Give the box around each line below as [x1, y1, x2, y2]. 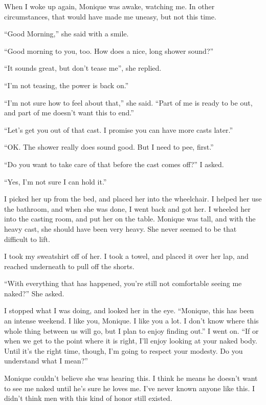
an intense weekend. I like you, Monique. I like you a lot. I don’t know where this [4, 315, 259, 326]
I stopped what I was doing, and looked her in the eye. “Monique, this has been [4, 305, 254, 316]
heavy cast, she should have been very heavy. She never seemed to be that [4, 223, 237, 234]
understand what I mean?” [4, 355, 88, 366]
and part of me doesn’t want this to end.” [4, 107, 134, 118]
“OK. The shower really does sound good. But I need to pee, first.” [4, 141, 214, 152]
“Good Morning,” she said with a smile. [4, 28, 129, 39]
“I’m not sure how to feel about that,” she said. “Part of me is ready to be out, [4, 97, 253, 108]
